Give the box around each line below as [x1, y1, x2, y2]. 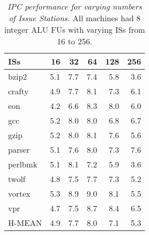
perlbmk [8, 158, 37, 170]
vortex [8, 188, 31, 199]
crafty [8, 85, 29, 97]
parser [8, 144, 30, 155]
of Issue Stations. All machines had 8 [9, 12, 141, 24]
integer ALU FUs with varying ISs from [4, 24, 145, 35]
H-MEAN [8, 217, 42, 228]
